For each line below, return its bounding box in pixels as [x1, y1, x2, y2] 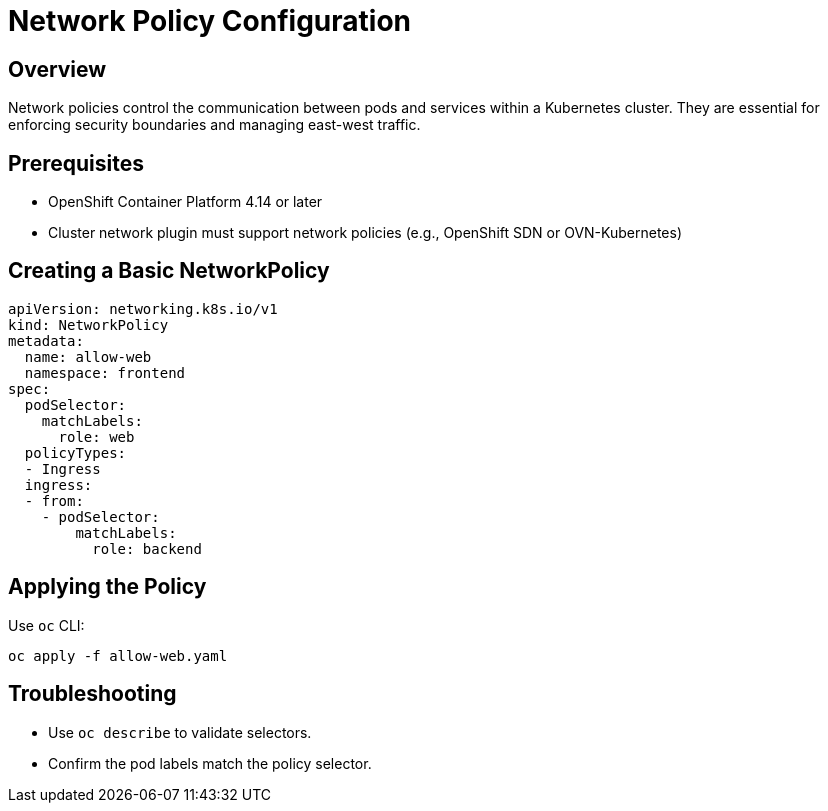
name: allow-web [24, 348, 152, 365]
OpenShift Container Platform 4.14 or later [48, 193, 323, 211]
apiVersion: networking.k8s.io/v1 [8, 300, 278, 317]
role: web [58, 428, 135, 445]
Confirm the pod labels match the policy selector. [48, 754, 372, 772]
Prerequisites [8, 150, 144, 176]
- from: [24, 492, 84, 509]
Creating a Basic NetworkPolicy [8, 258, 330, 284]
